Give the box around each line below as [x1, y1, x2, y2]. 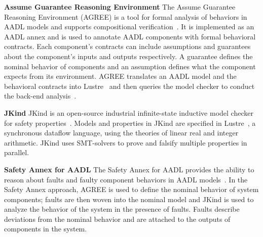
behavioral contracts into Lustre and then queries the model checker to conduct [4, 80, 255, 91]
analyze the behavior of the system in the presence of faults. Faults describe [4, 204, 240, 214]
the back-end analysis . [4, 90, 77, 101]
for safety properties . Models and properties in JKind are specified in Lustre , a [4, 117, 256, 128]
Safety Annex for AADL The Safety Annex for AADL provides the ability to [4, 164, 254, 174]
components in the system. [4, 223, 87, 234]
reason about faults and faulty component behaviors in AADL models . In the [4, 174, 248, 184]
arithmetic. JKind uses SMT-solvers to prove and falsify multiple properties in [4, 137, 247, 148]
